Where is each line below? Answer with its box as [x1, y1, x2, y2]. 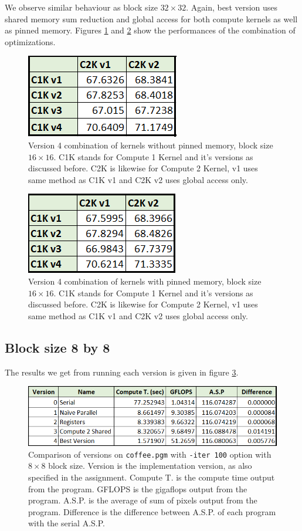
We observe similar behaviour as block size [5, 1, 158, 13]
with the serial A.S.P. [28, 517, 105, 529]
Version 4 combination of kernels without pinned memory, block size [28, 138, 273, 151]
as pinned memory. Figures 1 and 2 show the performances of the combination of [5, 24, 296, 36]
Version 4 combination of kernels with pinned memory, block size [28, 275, 262, 287]
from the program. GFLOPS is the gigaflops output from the [28, 482, 247, 495]
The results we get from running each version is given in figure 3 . [5, 366, 239, 378]
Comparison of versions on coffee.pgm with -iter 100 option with [28, 448, 272, 460]
